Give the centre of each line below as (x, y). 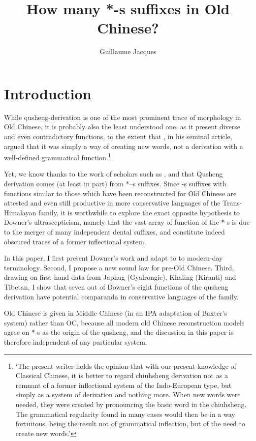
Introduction (48, 93)
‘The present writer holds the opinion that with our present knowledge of (126, 366)
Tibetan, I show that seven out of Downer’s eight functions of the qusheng (116, 287)
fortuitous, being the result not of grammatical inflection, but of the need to (130, 424)
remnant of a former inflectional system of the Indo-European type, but (124, 385)
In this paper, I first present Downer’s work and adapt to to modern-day (113, 258)
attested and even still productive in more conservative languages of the (112, 203)
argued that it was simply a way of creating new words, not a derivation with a (124, 146)
